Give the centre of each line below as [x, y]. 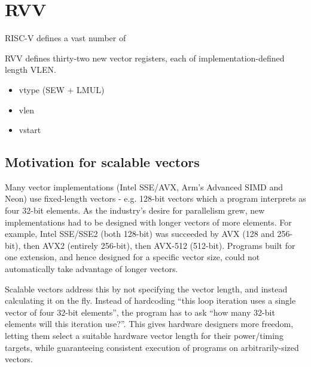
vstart [30, 130]
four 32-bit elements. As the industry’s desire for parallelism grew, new [135, 210]
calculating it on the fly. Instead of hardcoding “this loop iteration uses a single [150, 300]
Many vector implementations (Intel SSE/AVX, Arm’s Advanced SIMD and [144, 186]
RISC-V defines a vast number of [65, 38]
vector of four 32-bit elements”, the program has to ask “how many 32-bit [140, 312]
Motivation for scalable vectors [102, 162]
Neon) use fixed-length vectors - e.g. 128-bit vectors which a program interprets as [155, 198]
